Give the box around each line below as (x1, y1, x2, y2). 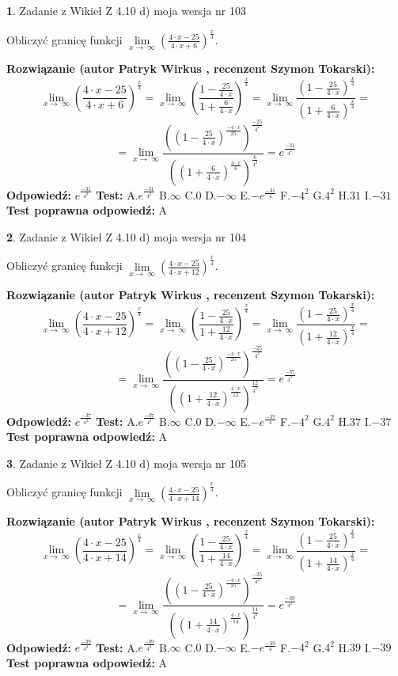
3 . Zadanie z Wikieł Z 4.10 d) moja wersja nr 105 (6, 454, 247, 471)
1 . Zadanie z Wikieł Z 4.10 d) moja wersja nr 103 (6, 2, 247, 18)
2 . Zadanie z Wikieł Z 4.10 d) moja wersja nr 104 (6, 228, 247, 245)
